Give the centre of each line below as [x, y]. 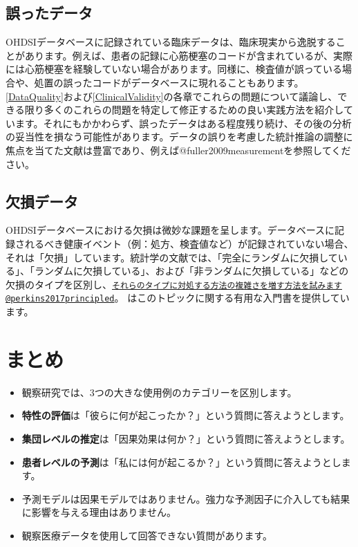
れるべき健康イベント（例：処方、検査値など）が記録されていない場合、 [189, 243]
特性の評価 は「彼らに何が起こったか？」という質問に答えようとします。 [186, 415]
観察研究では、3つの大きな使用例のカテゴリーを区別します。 [159, 392]
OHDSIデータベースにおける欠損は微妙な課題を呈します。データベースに [170, 230]
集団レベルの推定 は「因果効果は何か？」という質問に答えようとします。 [186, 438]
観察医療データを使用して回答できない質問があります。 [147, 535]
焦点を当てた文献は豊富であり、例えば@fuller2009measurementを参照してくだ [178, 150]
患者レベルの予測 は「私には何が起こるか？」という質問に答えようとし [181, 462]
